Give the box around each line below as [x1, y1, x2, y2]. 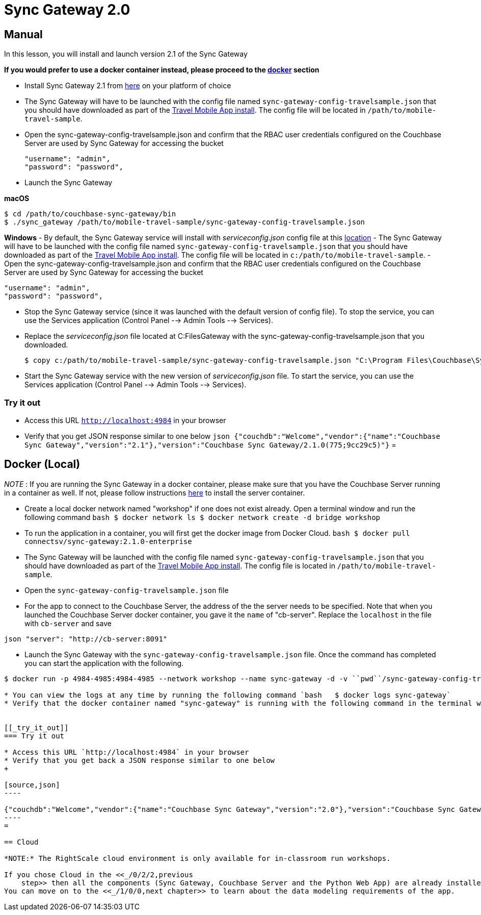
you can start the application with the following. [24, 658, 184, 667]
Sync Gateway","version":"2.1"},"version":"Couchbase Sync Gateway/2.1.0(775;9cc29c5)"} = [24, 440, 396, 449]
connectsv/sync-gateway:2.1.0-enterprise [24, 537, 192, 546]
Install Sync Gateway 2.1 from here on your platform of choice [24, 81, 231, 90]
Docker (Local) [4, 458, 81, 471]
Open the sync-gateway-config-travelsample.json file [24, 585, 229, 595]
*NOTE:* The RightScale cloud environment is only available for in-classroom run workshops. [4, 854, 391, 862]
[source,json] [4, 780, 60, 789]
